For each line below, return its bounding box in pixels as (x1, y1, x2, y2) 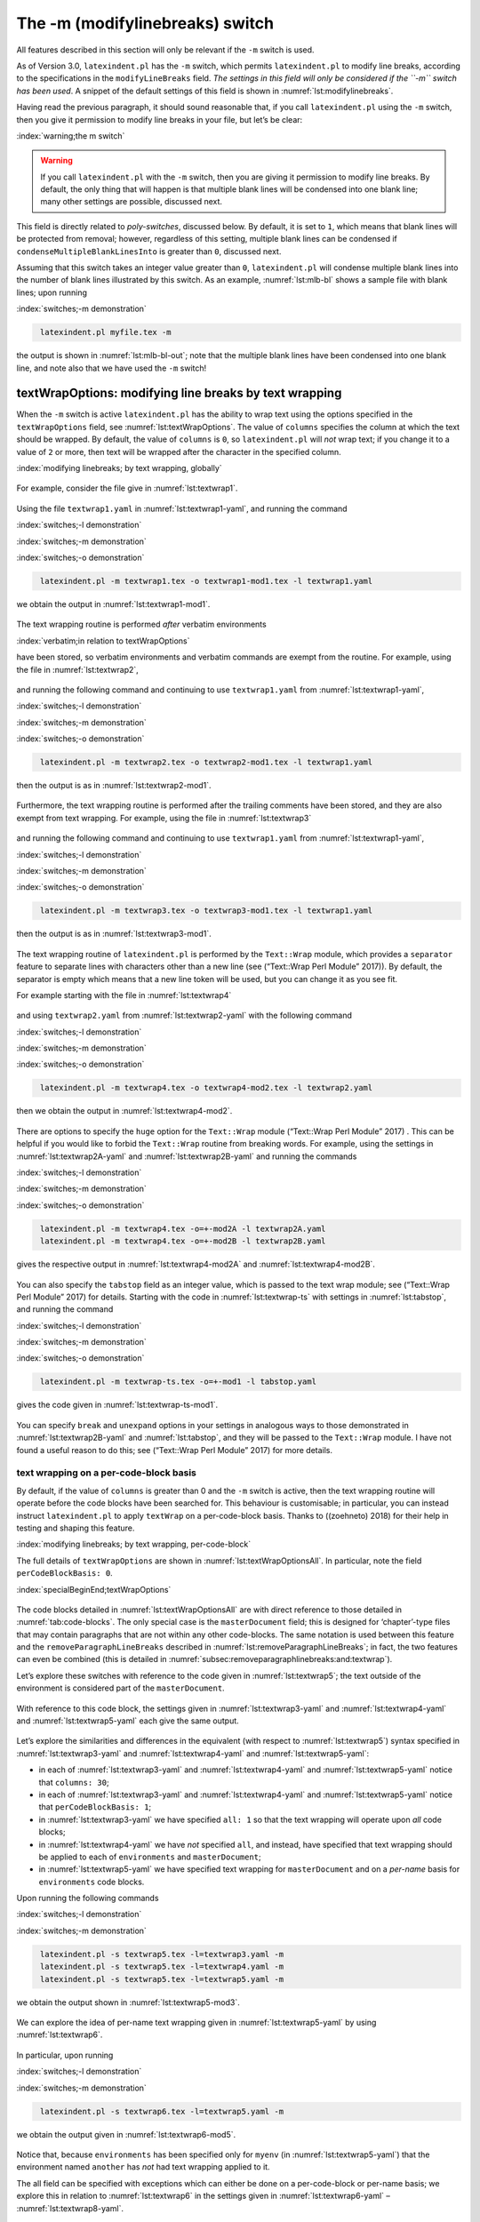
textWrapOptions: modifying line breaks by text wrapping (16, 386, 342, 401)
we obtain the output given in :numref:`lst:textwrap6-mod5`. (16, 2129, 236, 2139)
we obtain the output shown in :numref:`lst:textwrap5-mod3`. (16, 1996, 240, 2008)
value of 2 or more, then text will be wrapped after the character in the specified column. (16, 446, 341, 457)
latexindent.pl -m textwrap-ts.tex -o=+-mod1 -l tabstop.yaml (40, 1377, 317, 1387)
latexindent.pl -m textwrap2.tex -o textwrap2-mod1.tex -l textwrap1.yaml (40, 757, 373, 768)
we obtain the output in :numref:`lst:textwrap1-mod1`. (16, 598, 211, 609)
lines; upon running (16, 287, 88, 298)
